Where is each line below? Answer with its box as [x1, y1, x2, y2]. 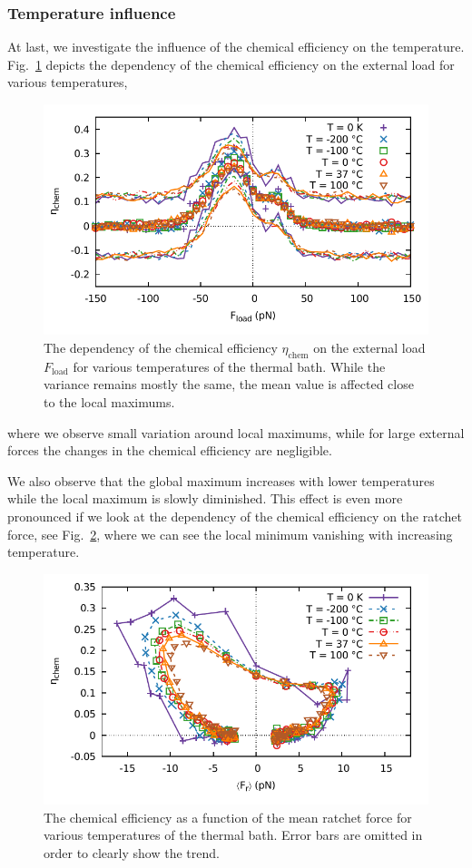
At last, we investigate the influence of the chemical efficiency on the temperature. [7, 37, 465, 56]
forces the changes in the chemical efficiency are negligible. [7, 441, 332, 460]
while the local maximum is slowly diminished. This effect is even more [7, 489, 403, 508]
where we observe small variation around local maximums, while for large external [7, 423, 465, 442]
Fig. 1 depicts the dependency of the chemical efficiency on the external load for [7, 54, 455, 73]
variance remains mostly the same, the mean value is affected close [44, 375, 414, 394]
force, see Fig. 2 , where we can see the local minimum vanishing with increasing [7, 524, 453, 543]
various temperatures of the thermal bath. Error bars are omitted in [44, 825, 423, 844]
